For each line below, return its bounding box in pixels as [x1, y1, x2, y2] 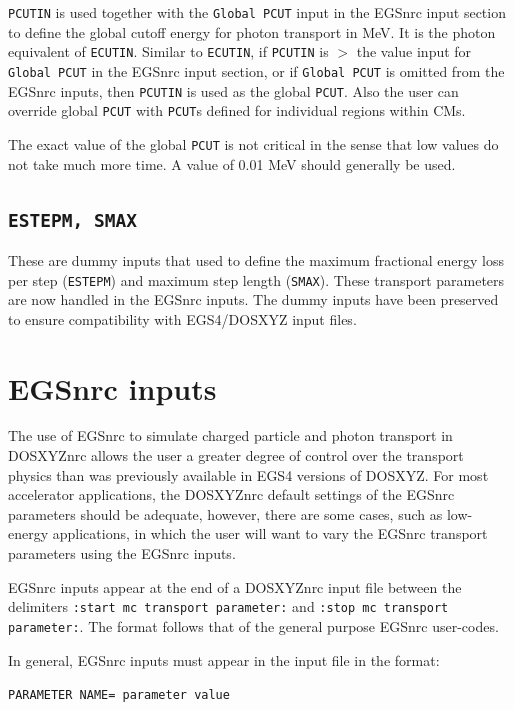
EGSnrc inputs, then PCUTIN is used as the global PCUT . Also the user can [8, 80, 459, 101]
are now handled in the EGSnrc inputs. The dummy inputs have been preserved [8, 289, 499, 310]
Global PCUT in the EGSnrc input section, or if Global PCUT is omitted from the [8, 60, 505, 81]
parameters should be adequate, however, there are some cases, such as [8, 503, 443, 524]
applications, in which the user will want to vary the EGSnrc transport [52, 523, 488, 544]
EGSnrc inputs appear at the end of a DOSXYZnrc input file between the [8, 576, 462, 597]
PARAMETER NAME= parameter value [8, 688, 230, 703]
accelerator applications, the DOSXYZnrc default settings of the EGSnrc [8, 484, 455, 505]
